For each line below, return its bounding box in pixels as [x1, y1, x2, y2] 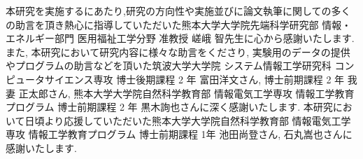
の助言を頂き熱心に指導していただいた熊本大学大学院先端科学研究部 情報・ [6, 17, 352, 32]
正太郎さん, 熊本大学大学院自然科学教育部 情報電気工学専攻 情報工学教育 [18, 85, 355, 100]
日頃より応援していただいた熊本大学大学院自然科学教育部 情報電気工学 [24, 113, 351, 127]
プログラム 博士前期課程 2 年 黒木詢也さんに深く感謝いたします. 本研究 [6, 99, 333, 114]
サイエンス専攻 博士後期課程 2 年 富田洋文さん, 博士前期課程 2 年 [44, 71, 345, 86]
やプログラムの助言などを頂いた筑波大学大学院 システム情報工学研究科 [6, 58, 332, 73]
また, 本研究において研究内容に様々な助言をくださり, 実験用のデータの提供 [6, 44, 350, 59]
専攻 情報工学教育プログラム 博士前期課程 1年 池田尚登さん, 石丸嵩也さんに [6, 127, 353, 141]
